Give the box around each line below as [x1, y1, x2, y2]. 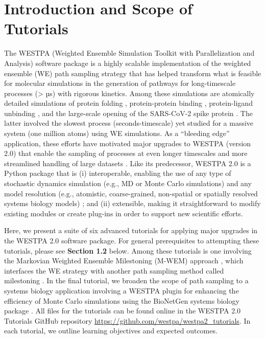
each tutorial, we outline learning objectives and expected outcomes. [4, 325, 218, 336]
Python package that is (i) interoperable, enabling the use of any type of [4, 168, 231, 178]
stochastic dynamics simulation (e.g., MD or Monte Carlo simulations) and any [4, 178, 252, 189]
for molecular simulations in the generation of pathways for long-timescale [4, 78, 236, 88]
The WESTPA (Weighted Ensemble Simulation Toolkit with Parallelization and [4, 48, 255, 58]
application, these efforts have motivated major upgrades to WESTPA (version [4, 138, 251, 148]
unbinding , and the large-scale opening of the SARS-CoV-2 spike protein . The [4, 107, 253, 118]
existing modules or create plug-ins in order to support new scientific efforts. [4, 208, 243, 218]
